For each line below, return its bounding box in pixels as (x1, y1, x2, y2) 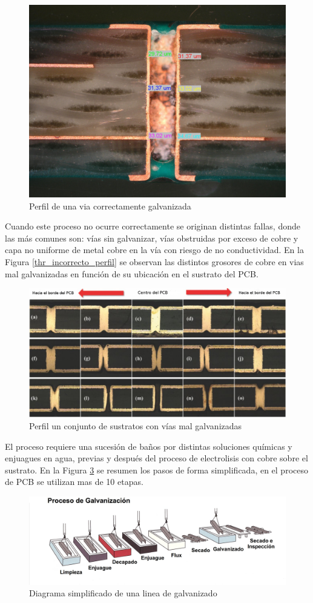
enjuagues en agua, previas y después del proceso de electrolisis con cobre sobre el (5, 452, 308, 464)
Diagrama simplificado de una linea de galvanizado (29, 587, 217, 599)
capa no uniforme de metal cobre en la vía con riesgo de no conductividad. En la (5, 243, 304, 256)
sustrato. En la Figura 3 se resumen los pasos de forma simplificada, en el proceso (5, 463, 308, 476)
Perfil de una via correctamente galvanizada (29, 199, 191, 212)
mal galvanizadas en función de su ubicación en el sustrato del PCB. (5, 267, 259, 280)
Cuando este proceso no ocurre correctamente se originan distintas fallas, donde (5, 220, 300, 232)
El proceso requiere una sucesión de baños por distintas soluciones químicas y (5, 440, 292, 452)
